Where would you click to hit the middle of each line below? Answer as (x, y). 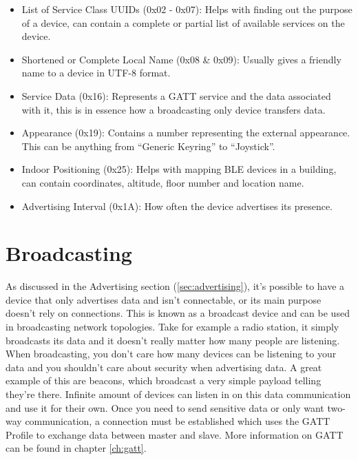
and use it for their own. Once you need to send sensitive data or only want (165, 407)
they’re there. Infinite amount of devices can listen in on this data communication (178, 394)
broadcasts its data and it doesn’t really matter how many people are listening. (173, 340)
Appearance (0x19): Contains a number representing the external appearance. (186, 133)
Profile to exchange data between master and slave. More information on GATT (175, 434)
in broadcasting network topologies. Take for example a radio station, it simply (172, 327)
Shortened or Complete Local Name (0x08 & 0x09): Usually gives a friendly (181, 59)
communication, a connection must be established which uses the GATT (178, 421)
